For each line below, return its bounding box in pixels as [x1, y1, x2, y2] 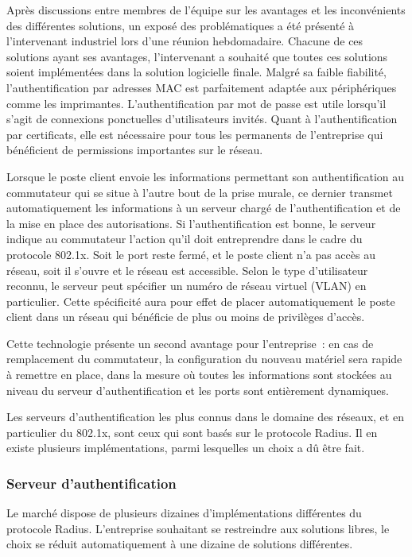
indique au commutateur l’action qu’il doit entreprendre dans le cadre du [6, 230, 363, 247]
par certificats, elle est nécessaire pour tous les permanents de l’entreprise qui [6, 126, 383, 142]
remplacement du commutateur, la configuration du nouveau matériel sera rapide [6, 350, 402, 367]
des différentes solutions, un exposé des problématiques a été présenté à [6, 17, 355, 33]
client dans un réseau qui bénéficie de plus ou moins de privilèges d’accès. [6, 308, 365, 325]
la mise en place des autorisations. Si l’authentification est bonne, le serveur [6, 215, 376, 231]
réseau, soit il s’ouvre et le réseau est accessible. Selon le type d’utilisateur [6, 261, 368, 278]
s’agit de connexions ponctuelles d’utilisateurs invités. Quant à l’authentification [6, 110, 398, 127]
